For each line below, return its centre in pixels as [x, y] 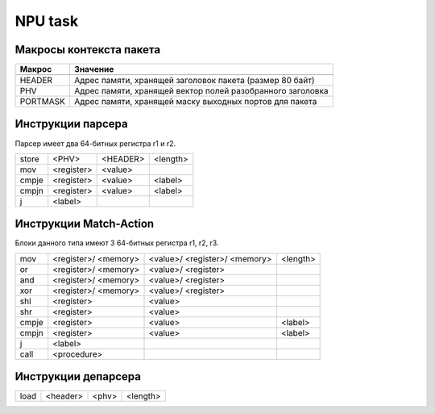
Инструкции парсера [71, 124]
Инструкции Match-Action [85, 224]
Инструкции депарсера [78, 376]
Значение [94, 69]
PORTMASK [43, 102]
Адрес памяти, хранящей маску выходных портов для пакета [195, 102]
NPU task [47, 21]
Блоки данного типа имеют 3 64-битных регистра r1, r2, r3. [117, 243]
